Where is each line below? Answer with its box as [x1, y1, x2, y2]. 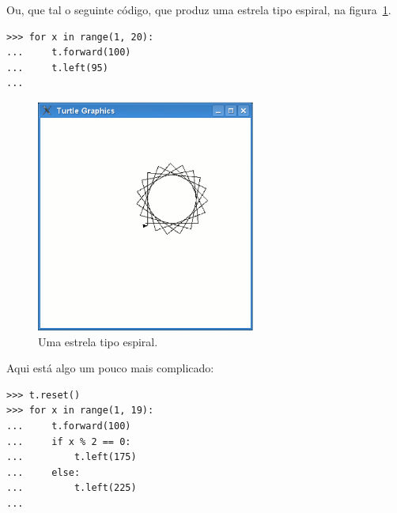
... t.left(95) [6, 62, 108, 74]
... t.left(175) [6, 451, 137, 463]
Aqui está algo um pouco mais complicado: [6, 360, 214, 376]
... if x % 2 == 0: [6, 436, 131, 447]
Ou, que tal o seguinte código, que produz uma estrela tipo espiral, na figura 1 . [6, 2, 391, 17]
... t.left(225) [6, 482, 137, 494]
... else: [6, 466, 81, 478]
